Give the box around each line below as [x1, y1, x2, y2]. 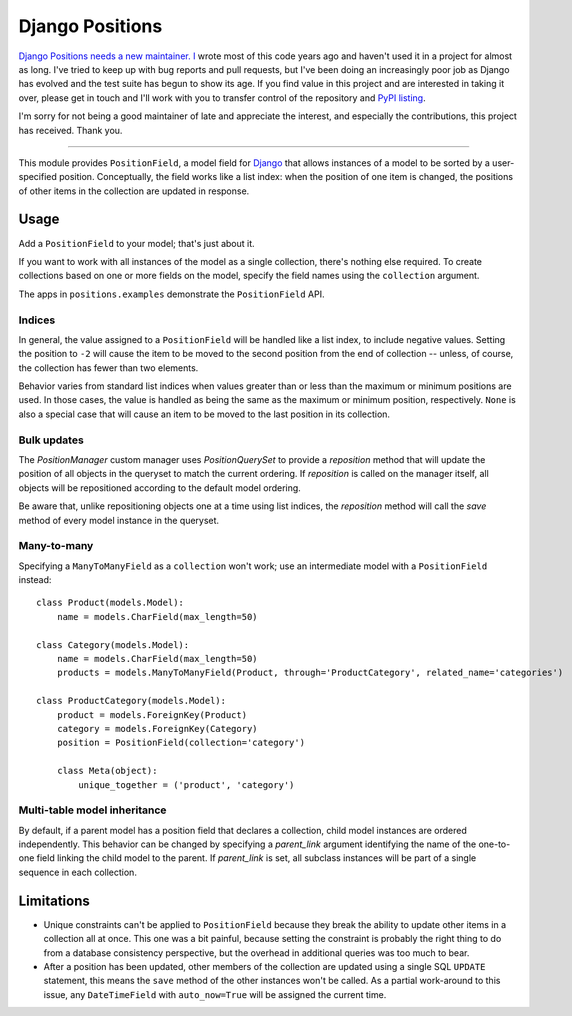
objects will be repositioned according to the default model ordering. [18, 481, 302, 494]
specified [18, 171, 57, 183]
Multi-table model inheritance [18, 803, 167, 817]
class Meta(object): [56, 765, 158, 777]
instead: [18, 574, 52, 586]
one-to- [478, 838, 511, 850]
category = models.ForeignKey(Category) [56, 723, 259, 734]
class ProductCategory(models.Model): [36, 695, 227, 707]
